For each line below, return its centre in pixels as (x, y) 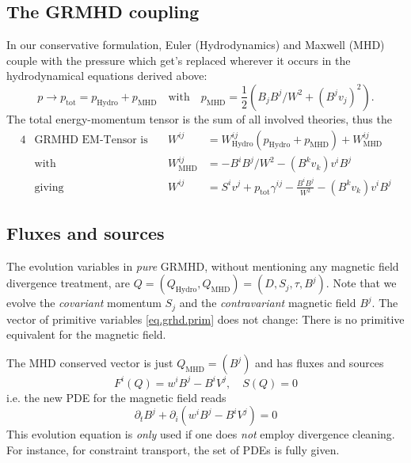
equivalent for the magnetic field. (86, 334)
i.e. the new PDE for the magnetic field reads (116, 397)
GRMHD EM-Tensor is (91, 140)
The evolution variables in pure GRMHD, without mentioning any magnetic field (203, 266)
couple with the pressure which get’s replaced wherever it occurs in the (179, 60)
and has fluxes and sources (320, 362)
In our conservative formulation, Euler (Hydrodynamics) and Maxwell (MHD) (196, 45)
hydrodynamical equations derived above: (107, 76)
